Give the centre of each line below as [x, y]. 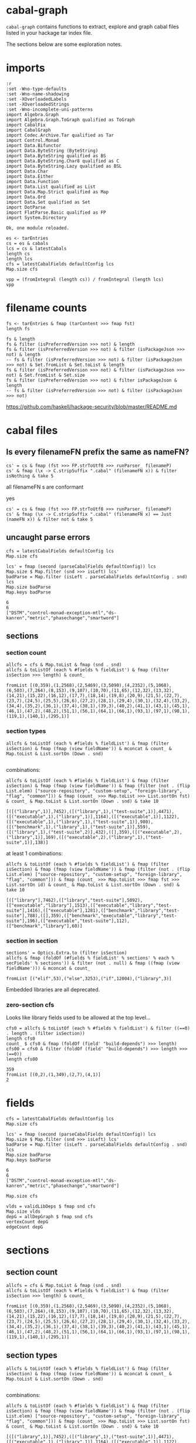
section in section [32, 941]
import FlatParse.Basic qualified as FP [56, 213]
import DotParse [26, 207]
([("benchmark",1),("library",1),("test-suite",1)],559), [78, 827]
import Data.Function [33, 181]
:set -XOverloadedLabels [36, 99]
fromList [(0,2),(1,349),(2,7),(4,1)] [53, 1075]
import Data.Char [27, 171]
